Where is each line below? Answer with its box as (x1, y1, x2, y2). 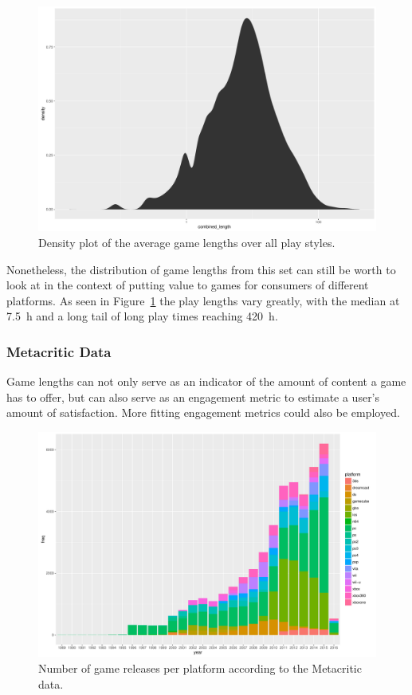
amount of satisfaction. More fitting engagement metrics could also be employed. (6, 404, 400, 421)
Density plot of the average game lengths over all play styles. (38, 234, 335, 250)
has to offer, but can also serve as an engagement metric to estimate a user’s (6, 388, 380, 405)
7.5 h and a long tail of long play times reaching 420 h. (6, 308, 278, 324)
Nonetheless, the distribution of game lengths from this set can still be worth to (6, 261, 396, 277)
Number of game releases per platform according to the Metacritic (38, 659, 362, 676)
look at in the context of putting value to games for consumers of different (6, 277, 369, 293)
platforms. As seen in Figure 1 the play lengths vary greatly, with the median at (6, 292, 400, 308)
